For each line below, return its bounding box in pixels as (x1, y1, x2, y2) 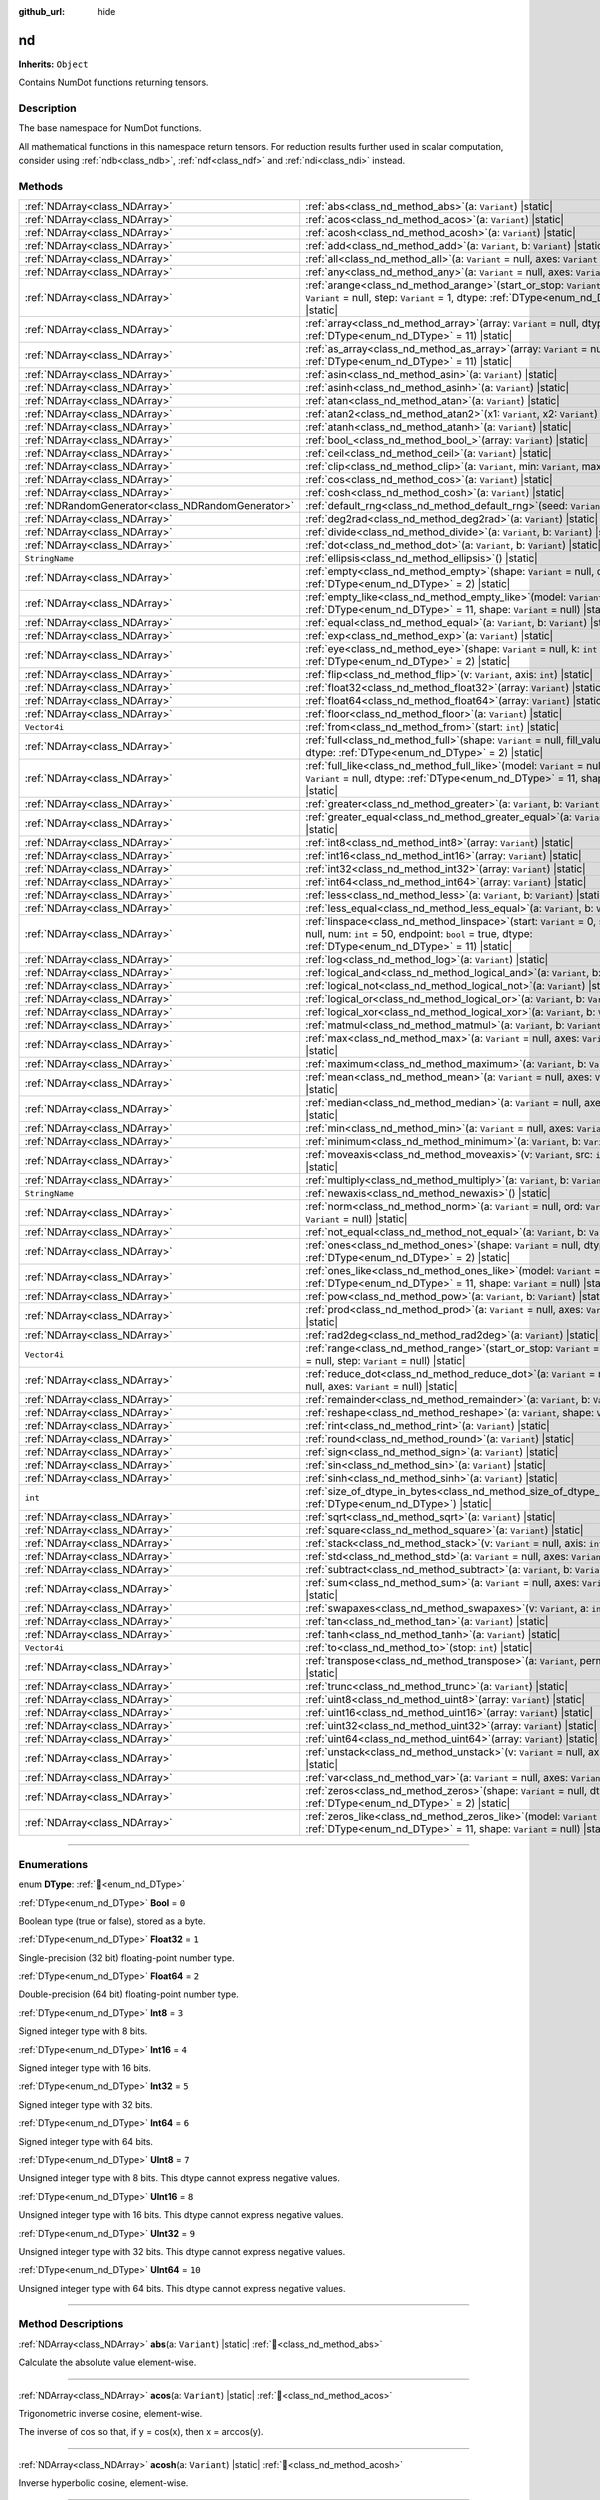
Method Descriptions (18, 2317, 124, 2331)
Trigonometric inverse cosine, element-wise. (18, 2408, 203, 2420)
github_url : (18, 6, 65, 17)
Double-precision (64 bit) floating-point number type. (18, 1988, 239, 2000)
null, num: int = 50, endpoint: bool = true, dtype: (305, 927, 534, 941)
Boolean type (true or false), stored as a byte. (18, 1915, 206, 1927)
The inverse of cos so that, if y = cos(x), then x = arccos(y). (18, 2426, 264, 2438)
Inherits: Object (18, 58, 89, 70)
